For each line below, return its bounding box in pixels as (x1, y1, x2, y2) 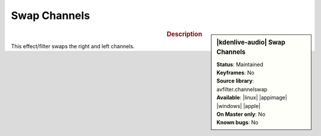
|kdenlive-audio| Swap (216, 38, 285, 46)
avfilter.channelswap (216, 86, 267, 93)
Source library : (216, 77, 254, 84)
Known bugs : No (216, 119, 259, 126)
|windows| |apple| (216, 102, 261, 109)
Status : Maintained (216, 61, 264, 68)
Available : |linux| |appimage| (216, 94, 288, 101)
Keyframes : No (216, 69, 255, 77)
